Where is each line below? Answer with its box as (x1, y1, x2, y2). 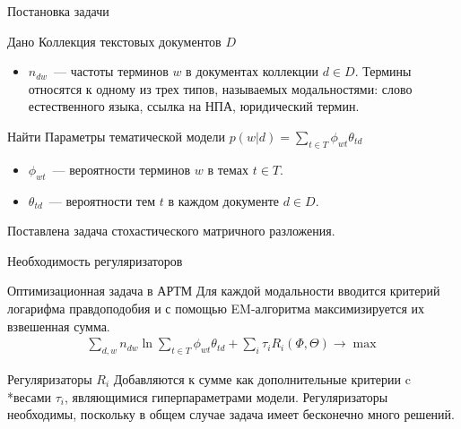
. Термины (354, 62, 412, 81)
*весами (7, 387, 52, 406)
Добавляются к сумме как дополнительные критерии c (113, 369, 411, 388)
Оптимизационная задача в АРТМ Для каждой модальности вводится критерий (7, 281, 440, 300)
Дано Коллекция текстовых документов (7, 31, 222, 50)
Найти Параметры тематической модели (7, 126, 225, 145)
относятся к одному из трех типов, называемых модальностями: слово (28, 79, 413, 98)
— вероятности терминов (52, 159, 191, 178)
